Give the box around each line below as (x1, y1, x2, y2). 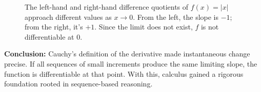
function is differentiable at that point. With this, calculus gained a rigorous (4, 68, 244, 79)
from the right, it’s (25, 21, 83, 32)
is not (200, 21, 219, 32)
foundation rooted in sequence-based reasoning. (4, 78, 153, 89)
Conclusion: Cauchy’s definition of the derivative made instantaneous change (4, 48, 250, 59)
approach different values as (25, 11, 112, 22)
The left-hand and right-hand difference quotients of (25, 2, 189, 12)
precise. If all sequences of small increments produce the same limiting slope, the (4, 58, 257, 69)
